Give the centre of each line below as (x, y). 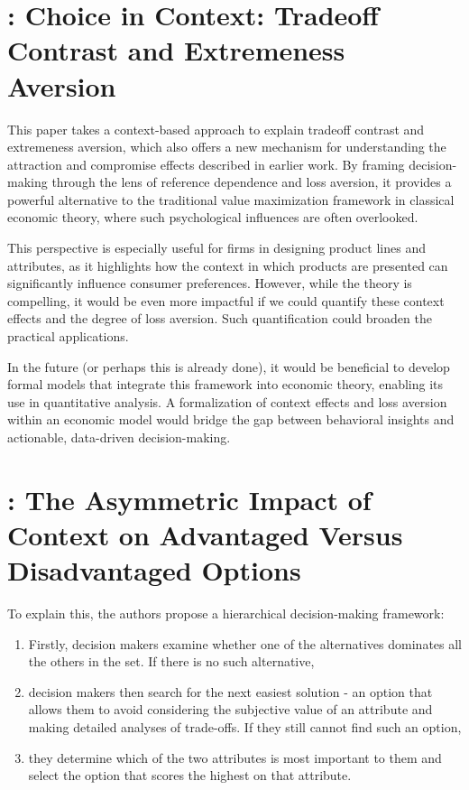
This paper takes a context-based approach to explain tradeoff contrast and (216, 129)
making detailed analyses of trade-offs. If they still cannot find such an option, (245, 727)
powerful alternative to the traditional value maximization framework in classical (231, 199)
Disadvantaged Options (154, 570)
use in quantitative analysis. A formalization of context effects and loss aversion (227, 401)
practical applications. (68, 336)
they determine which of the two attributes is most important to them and (235, 757)
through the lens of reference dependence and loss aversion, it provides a (252, 182)
